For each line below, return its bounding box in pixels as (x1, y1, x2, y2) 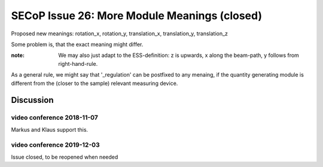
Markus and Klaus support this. (11, 126, 89, 133)
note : (11, 51, 25, 59)
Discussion (11, 95, 54, 105)
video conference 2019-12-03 (11, 141, 100, 149)
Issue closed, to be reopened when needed (11, 153, 118, 160)
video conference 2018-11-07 (11, 114, 99, 122)
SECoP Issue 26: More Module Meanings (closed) (11, 9, 263, 22)
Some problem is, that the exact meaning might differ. (11, 41, 144, 48)
